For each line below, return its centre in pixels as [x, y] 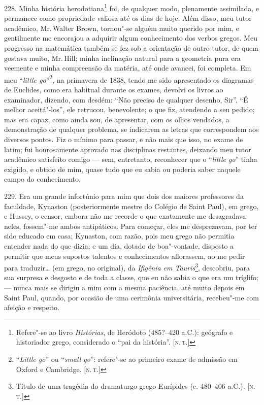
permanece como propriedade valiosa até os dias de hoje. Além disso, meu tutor [128, 18]
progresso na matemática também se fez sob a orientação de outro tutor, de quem [131, 48]
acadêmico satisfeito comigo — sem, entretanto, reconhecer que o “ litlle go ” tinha [131, 159]
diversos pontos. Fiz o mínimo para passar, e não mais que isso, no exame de [124, 139]
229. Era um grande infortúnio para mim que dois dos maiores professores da [124, 196]
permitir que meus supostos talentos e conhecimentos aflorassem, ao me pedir [125, 256]
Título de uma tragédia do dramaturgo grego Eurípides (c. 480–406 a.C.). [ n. [136, 386]
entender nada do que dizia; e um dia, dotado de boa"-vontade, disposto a [119, 245]
